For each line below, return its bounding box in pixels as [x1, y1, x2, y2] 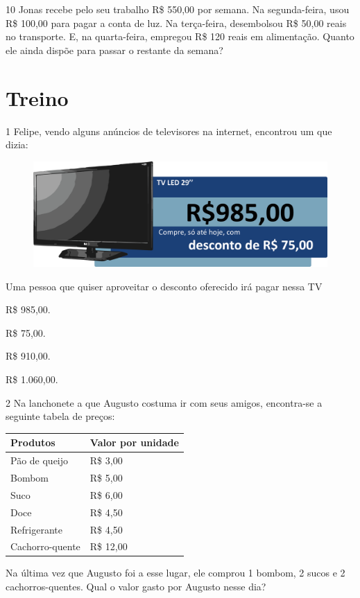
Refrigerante [10, 522, 62, 536]
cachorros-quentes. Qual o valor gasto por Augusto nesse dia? [6, 579, 266, 594]
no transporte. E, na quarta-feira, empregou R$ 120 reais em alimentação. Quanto [6, 29, 354, 44]
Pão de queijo [10, 453, 69, 468]
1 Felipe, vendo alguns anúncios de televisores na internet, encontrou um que [6, 123, 332, 138]
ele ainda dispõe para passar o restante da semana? [6, 42, 223, 57]
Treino [6, 83, 69, 112]
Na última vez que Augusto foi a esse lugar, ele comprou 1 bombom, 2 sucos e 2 [6, 565, 345, 580]
